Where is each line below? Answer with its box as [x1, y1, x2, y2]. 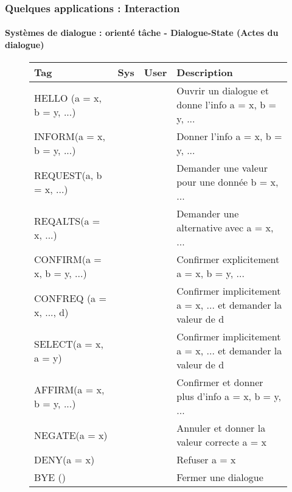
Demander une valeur [176, 161, 268, 175]
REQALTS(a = [34, 213, 100, 228]
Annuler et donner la [176, 421, 266, 435]
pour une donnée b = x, [176, 175, 279, 189]
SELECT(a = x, [34, 336, 104, 351]
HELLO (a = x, [34, 90, 102, 105]
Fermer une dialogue [176, 470, 263, 485]
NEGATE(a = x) [34, 427, 108, 442]
